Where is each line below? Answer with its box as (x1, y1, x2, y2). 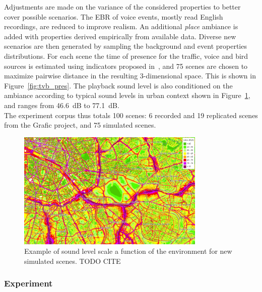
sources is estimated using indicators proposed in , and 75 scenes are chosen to (4, 60, 248, 71)
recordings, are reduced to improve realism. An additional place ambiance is (4, 21, 238, 32)
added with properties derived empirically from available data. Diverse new (4, 31, 236, 41)
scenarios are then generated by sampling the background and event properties (4, 41, 247, 51)
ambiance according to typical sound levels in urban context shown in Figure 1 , (4, 90, 250, 101)
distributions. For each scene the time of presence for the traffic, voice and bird (4, 50, 248, 61)
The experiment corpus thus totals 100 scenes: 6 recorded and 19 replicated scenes (4, 110, 258, 120)
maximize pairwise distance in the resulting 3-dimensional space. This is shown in (4, 70, 256, 81)
